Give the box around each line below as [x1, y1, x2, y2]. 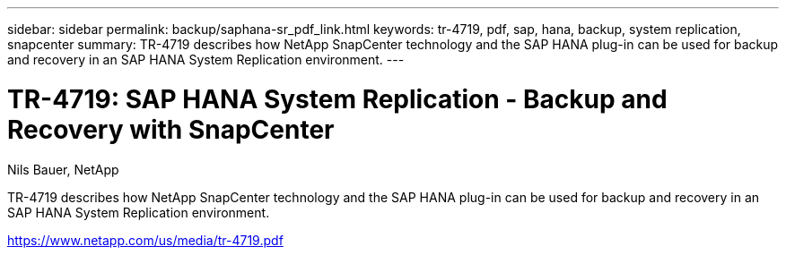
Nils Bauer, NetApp [7, 161, 119, 177]
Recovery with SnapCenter [7, 114, 335, 145]
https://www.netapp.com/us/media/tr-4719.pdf [7, 232, 284, 248]
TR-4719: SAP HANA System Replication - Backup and [7, 83, 668, 115]
